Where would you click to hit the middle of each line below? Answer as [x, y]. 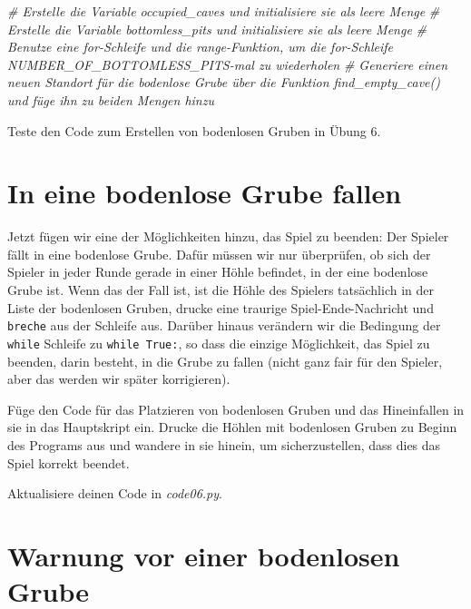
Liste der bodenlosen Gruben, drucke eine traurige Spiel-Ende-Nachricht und [221, 307]
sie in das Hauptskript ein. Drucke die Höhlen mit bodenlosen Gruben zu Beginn [232, 427]
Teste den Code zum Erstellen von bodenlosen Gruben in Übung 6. [194, 130]
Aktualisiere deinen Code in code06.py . [115, 493]
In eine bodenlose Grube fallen [205, 193]
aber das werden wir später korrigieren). [119, 379]
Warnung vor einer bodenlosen [204, 555]
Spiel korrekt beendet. [69, 462]
